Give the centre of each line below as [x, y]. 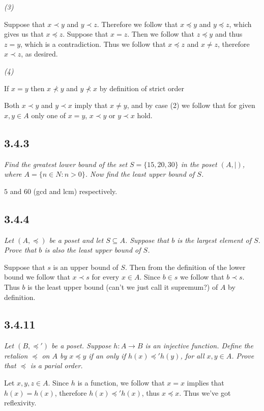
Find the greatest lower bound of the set [66, 164]
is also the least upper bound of [93, 250]
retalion [16, 355]
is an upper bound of [86, 267]
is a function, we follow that [121, 383]
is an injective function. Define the [199, 346]
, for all [192, 355]
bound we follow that [37, 277]
